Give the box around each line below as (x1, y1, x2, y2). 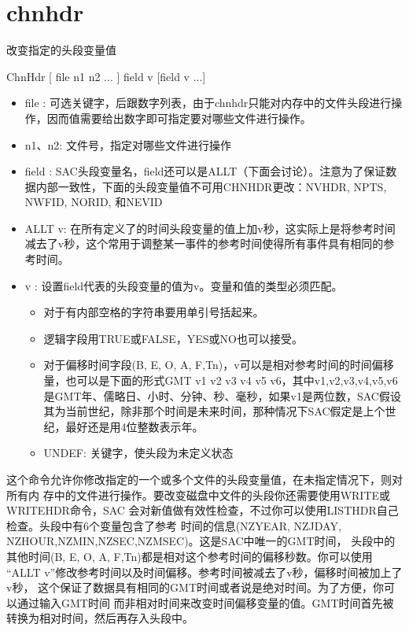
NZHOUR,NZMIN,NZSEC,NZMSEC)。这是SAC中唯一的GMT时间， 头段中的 (6, 533, 396, 549)
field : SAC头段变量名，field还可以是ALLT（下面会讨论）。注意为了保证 (24, 163, 386, 179)
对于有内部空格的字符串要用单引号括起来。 (43, 304, 264, 320)
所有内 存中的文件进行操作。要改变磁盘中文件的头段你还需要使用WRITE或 (6, 486, 391, 503)
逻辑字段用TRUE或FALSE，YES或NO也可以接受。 (43, 330, 304, 346)
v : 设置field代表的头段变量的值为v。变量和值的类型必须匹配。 (24, 277, 343, 293)
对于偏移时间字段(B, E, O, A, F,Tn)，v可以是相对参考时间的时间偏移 (43, 356, 394, 373)
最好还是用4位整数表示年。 (65, 418, 204, 434)
